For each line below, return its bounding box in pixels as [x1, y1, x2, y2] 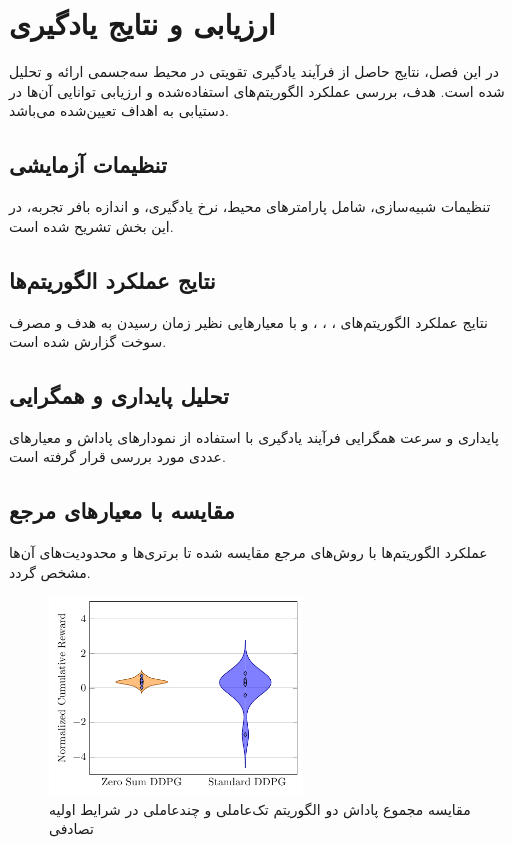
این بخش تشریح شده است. [9, 215, 174, 236]
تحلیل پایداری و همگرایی [9, 380, 229, 411]
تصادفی [49, 818, 94, 839]
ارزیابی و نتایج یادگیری [9, 3, 276, 44]
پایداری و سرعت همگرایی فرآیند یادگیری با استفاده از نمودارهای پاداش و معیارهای [9, 426, 499, 447]
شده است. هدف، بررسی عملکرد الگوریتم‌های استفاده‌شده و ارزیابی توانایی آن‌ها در [9, 80, 505, 101]
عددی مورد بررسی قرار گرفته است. [9, 446, 226, 467]
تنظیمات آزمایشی [9, 149, 167, 180]
